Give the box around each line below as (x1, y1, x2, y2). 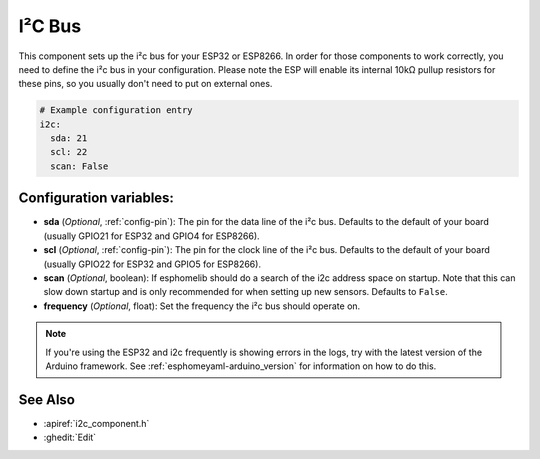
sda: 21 (50, 133, 88, 144)
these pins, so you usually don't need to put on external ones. (18, 78, 273, 90)
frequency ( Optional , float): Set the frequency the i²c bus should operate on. (43, 300, 361, 312)
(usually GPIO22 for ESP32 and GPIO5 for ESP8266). (43, 258, 262, 270)
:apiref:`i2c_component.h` (43, 417, 150, 429)
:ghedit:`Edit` (43, 431, 97, 444)
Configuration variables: (18, 190, 175, 207)
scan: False (50, 160, 109, 172)
